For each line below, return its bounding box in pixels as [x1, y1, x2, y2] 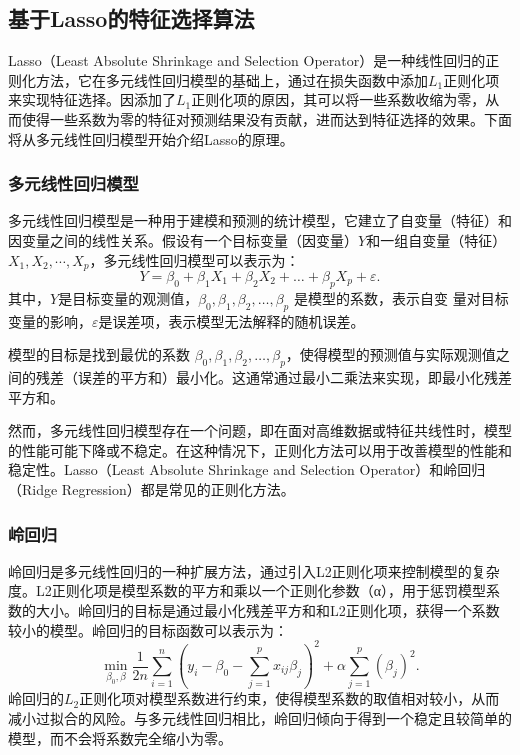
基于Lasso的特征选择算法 [8, 3, 255, 34]
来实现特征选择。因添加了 [8, 89, 176, 110]
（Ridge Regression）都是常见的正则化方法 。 [8, 478, 295, 499]
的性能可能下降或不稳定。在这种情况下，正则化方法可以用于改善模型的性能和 [8, 439, 512, 460]
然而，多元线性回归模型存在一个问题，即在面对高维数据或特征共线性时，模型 [8, 420, 512, 441]
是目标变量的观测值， [58, 287, 199, 308]
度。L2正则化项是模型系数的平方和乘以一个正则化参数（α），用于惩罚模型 [8, 580, 487, 601]
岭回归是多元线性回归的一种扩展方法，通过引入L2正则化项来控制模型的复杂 [8, 560, 500, 581]
